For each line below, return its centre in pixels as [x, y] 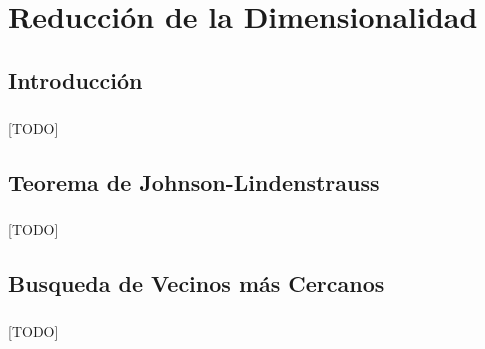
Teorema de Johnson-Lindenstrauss [194, 181]
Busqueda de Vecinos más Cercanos [196, 283]
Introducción [75, 79]
